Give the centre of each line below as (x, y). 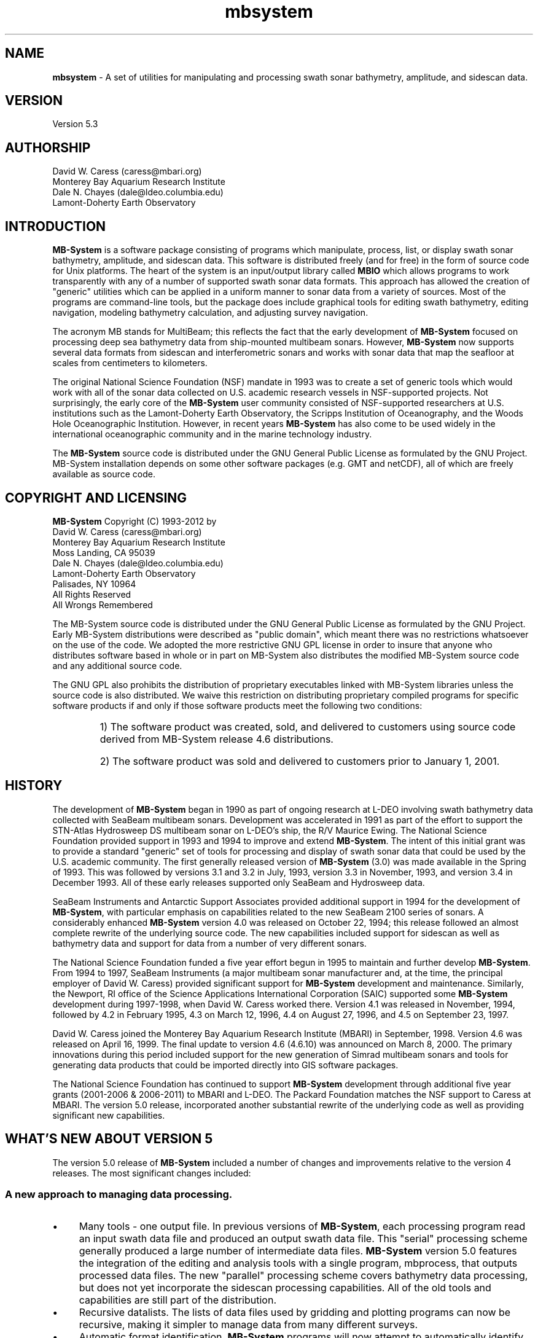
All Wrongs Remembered (103, 604)
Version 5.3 (75, 124)
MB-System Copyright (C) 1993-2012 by (134, 521)
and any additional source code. (117, 665)
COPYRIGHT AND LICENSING (96, 498)
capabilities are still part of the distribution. (178, 1300)
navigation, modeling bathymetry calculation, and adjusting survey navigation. (210, 313)
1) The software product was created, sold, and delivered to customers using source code (308, 726)
